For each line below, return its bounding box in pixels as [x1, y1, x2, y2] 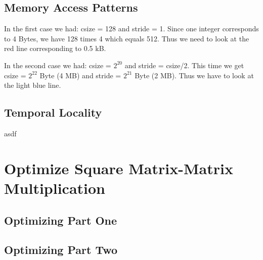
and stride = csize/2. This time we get [124, 60, 244, 70]
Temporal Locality [4, 105, 102, 120]
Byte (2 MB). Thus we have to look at [135, 70, 254, 80]
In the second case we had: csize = [4, 60, 111, 70]
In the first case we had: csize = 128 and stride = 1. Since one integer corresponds [4, 23, 259, 34]
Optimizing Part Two [4, 242, 118, 257]
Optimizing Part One [4, 212, 117, 228]
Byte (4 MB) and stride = [39, 70, 121, 80]
